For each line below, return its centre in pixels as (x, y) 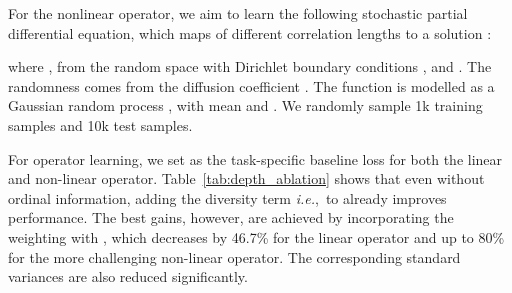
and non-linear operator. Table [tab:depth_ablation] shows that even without (246, 178)
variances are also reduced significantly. (128, 276)
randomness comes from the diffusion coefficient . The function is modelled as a (251, 85)
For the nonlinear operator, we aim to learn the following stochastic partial (238, 13)
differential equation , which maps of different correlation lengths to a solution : (250, 32)
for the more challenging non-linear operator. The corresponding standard (234, 256)
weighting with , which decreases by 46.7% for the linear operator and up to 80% (256, 236)
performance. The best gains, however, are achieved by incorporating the (231, 217)
